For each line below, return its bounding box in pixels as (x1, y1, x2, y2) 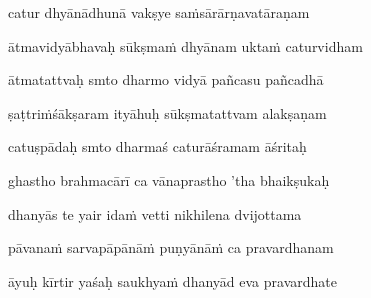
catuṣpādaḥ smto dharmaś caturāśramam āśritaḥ (8, 136, 307, 157)
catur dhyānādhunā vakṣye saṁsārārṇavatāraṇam (8, 2, 310, 22)
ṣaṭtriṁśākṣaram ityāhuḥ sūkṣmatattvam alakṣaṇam (8, 102, 327, 123)
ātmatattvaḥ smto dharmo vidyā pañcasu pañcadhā (8, 69, 324, 90)
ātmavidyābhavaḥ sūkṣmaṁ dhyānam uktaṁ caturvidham (8, 35, 363, 56)
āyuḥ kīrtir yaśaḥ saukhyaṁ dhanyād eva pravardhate (8, 270, 337, 291)
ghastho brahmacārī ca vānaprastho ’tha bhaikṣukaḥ (8, 169, 330, 190)
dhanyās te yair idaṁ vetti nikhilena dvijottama (8, 203, 302, 224)
